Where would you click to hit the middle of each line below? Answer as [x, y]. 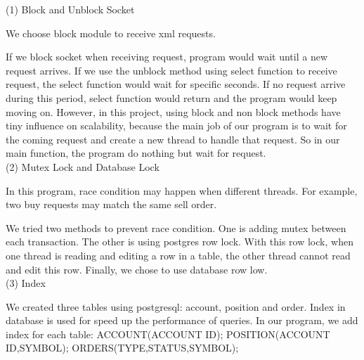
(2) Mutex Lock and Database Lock [83, 166]
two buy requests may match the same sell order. [111, 204]
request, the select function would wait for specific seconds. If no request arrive [176, 84]
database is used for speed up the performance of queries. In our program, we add [182, 320]
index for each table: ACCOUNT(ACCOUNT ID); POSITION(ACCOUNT [168, 334]
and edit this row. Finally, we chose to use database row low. [137, 269]
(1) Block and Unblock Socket [70, 9]
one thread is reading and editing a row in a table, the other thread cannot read [178, 255]
